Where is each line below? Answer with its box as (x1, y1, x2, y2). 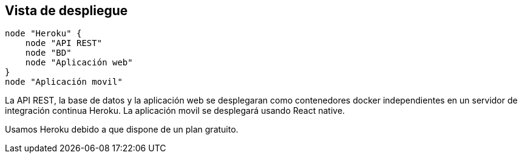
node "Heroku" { (5, 28, 82, 39)
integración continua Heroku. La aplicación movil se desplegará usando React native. (5, 105, 345, 116)
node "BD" (25, 48, 72, 58)
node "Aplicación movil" (5, 77, 123, 87)
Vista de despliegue (5, 3, 128, 18)
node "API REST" (25, 38, 103, 48)
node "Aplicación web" (25, 58, 133, 68)
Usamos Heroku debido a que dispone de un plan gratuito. (5, 124, 239, 135)
